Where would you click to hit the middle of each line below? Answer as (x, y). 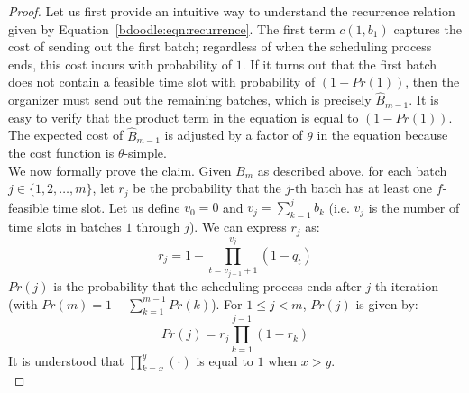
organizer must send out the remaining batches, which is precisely (190, 100)
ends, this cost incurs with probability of (120, 64)
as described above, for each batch (352, 170)
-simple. (145, 153)
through (158, 227)
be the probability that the (207, 188)
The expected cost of (66, 135)
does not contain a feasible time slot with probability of (162, 82)
